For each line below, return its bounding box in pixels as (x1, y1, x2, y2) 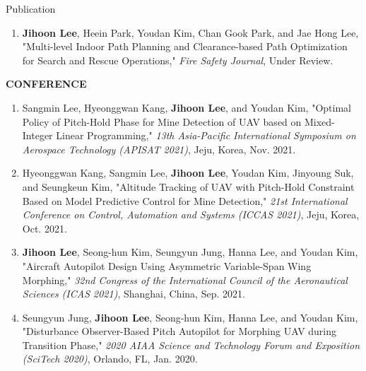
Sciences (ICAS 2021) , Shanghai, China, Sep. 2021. (22, 286, 245, 301)
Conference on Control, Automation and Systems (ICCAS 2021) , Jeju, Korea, (22, 207, 360, 222)
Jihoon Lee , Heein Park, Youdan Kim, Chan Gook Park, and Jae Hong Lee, (22, 25, 359, 40)
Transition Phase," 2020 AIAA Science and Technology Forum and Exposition (22, 337, 360, 352)
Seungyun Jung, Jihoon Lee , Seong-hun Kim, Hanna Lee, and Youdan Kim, (22, 310, 358, 324)
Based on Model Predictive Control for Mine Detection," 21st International (22, 193, 348, 208)
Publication (6, 1, 56, 16)
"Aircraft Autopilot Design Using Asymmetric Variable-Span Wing (22, 258, 312, 273)
